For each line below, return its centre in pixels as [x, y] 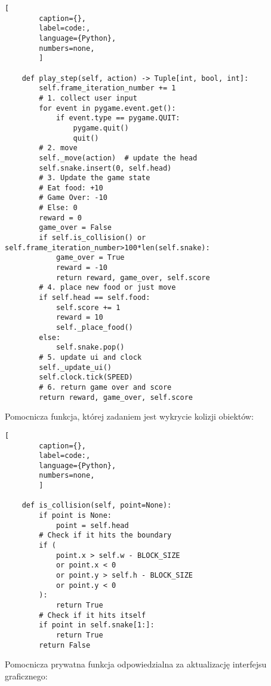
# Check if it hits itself [93, 615]
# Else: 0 [58, 208]
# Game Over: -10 [73, 198]
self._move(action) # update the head [118, 158]
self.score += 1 [88, 307]
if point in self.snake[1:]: [97, 625]
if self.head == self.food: [95, 298]
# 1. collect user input [88, 98]
